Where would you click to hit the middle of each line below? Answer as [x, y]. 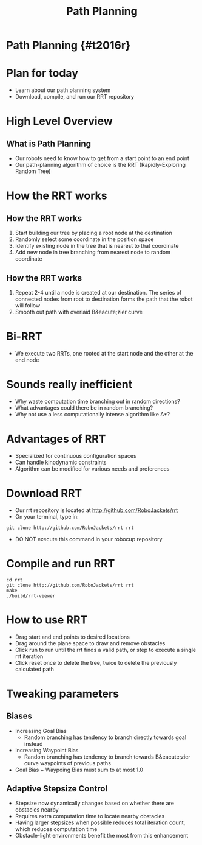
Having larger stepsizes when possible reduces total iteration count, [100, 822]
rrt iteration [29, 656]
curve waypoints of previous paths [67, 763]
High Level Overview [60, 121]
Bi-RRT [24, 337]
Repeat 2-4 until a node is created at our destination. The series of [98, 292]
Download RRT [44, 493]
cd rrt [15, 580]
